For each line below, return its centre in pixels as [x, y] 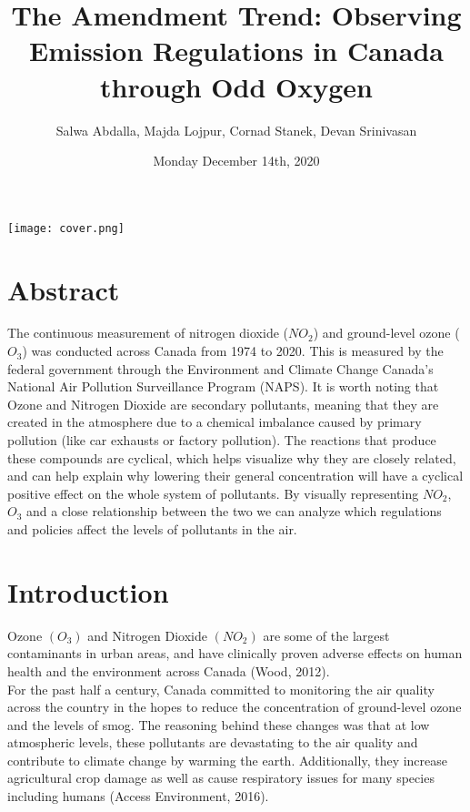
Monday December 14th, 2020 [236, 161]
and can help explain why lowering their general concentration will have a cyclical [235, 476]
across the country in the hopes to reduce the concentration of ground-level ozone [235, 707]
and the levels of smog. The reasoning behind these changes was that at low [219, 724]
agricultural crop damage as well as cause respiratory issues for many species [221, 778]
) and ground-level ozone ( [386, 333]
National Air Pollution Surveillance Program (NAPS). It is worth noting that [223, 386]
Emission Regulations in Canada [236, 51]
